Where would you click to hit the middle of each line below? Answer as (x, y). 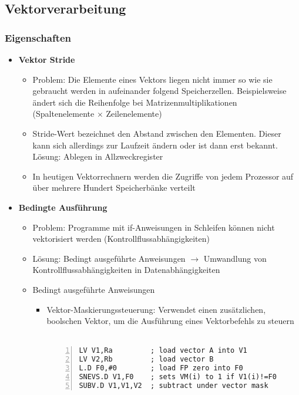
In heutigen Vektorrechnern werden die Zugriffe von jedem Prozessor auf (163, 176)
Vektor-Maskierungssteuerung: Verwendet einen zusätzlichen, (156, 309)
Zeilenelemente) (134, 114)
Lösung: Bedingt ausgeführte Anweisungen (109, 258)
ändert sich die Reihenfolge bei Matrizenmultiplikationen (135, 102)
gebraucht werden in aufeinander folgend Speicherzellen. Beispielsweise (159, 91)
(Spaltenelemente (63, 114)
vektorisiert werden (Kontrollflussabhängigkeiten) (121, 239)
